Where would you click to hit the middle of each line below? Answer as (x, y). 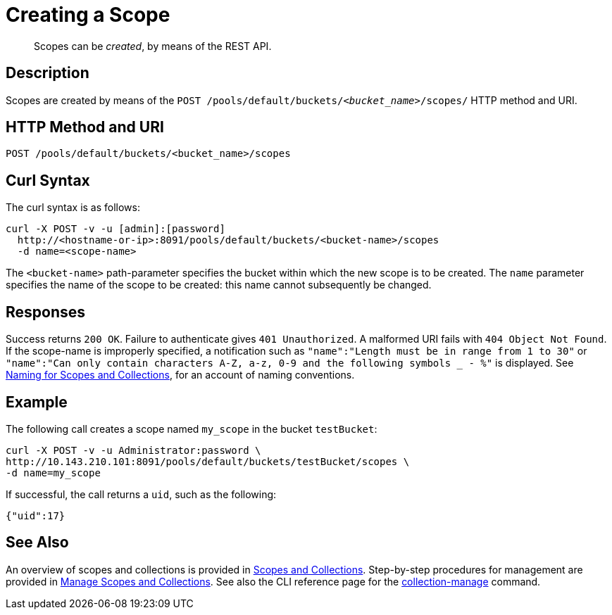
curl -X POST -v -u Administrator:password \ (133, 450)
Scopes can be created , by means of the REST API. (153, 46)
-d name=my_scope (53, 473)
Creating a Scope (88, 15)
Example (37, 402)
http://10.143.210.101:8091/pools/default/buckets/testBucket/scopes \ (208, 461)
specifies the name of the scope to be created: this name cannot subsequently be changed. (219, 285)
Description (48, 73)
